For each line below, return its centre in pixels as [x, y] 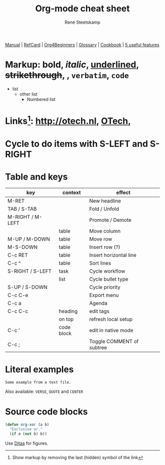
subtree [98, 347]
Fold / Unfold [104, 209]
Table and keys [36, 177]
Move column [105, 231]
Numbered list [41, 99]
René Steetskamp [82, 22]
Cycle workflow [107, 271]
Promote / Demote [110, 220]
